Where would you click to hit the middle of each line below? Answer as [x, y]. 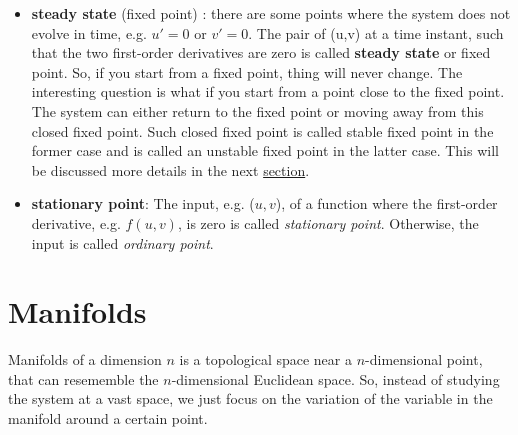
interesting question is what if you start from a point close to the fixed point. [268, 91]
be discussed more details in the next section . [170, 169]
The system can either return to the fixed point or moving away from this [257, 110]
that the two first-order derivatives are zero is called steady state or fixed [261, 52]
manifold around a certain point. [108, 418]
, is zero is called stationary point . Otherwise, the [328, 222]
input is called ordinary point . [122, 242]
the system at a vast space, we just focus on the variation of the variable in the [250, 398]
